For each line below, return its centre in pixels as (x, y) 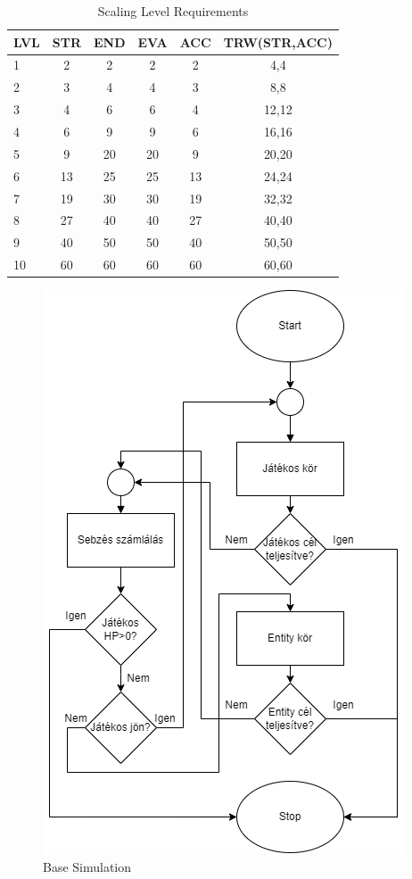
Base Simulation (87, 866)
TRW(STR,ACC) (278, 41)
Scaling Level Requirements (173, 11)
